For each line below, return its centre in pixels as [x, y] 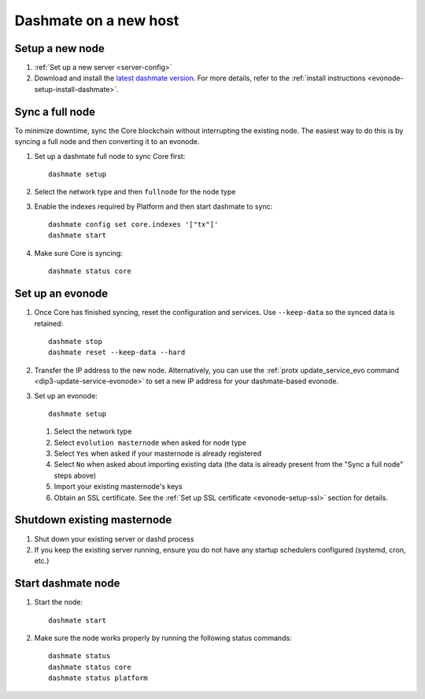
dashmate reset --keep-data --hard [117, 353]
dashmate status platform [98, 678]
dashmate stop [75, 341]
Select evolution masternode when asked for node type [150, 442]
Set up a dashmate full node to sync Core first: [110, 156]
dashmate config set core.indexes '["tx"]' [133, 225]
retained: [49, 324]
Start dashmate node [67, 584]
